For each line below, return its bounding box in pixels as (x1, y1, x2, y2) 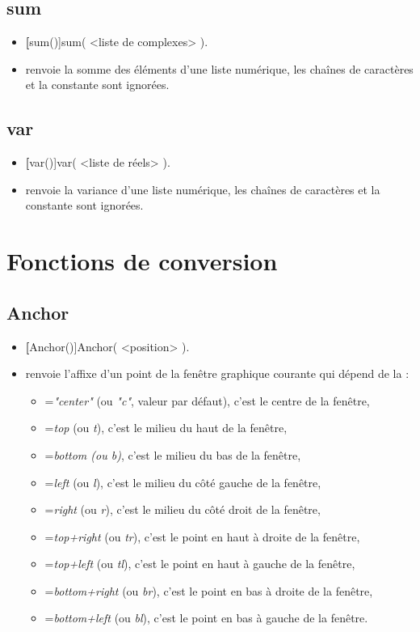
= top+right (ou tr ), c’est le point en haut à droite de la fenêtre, (44, 528, 360, 545)
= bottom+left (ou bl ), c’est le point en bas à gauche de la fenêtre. (44, 609, 368, 626)
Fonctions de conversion (6, 244, 278, 278)
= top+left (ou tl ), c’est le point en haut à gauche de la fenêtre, (44, 555, 355, 572)
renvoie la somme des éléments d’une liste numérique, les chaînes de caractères (25, 60, 414, 77)
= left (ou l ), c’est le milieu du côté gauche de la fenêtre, (44, 473, 321, 490)
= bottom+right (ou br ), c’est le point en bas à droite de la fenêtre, (44, 582, 373, 599)
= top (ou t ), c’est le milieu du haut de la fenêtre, (44, 419, 288, 436)
